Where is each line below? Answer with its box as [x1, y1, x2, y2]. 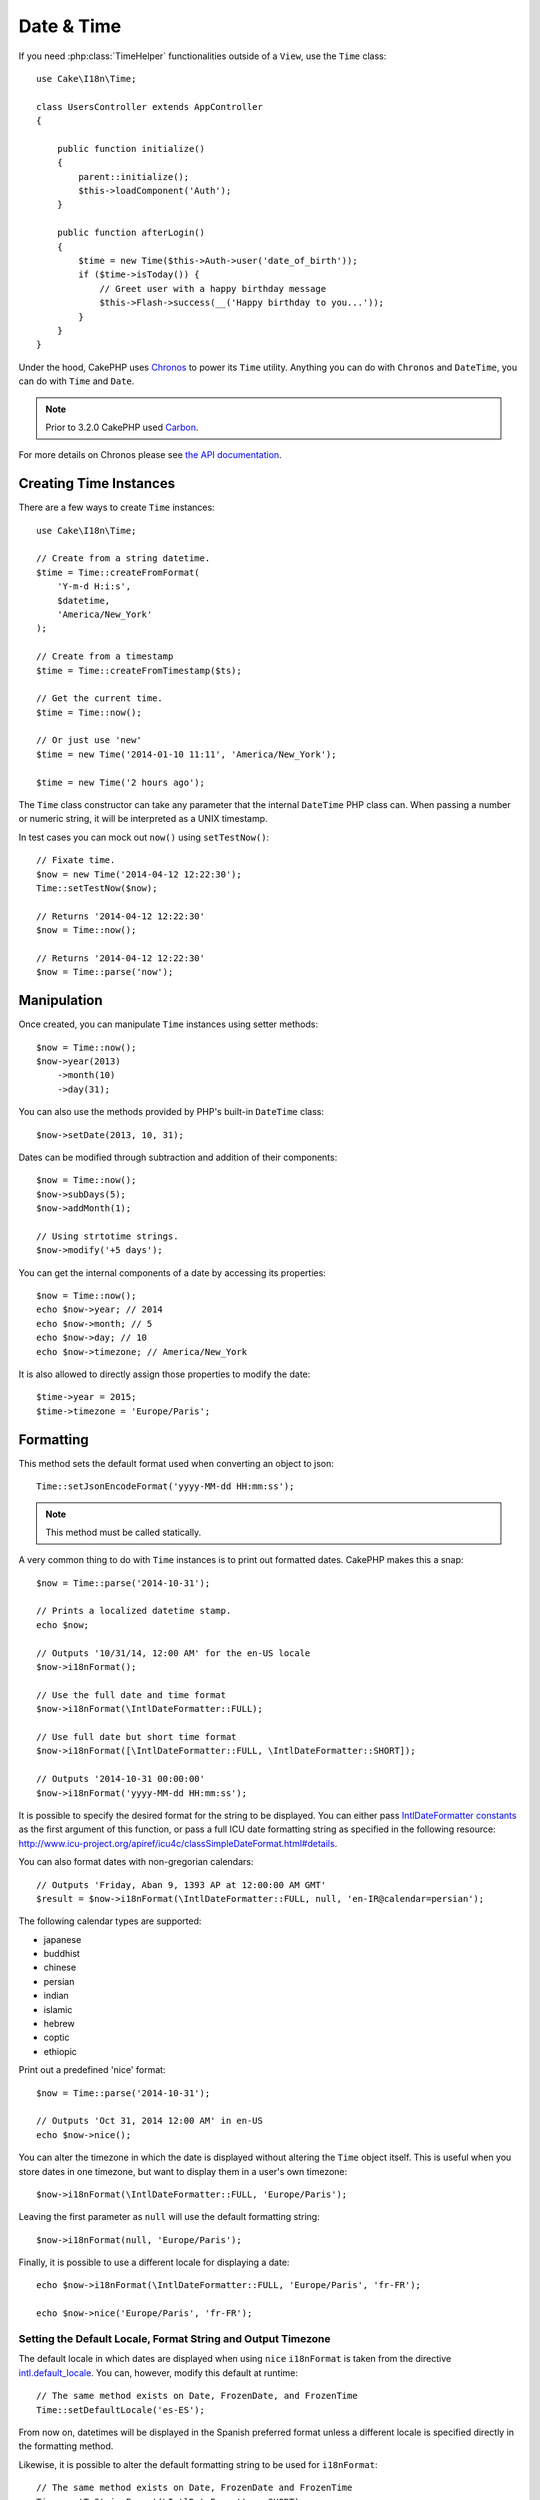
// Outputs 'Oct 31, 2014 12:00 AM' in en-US [36, 2115, 264, 2127]
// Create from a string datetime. [36, 553, 211, 564]
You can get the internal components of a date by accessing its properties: [18, 1266, 327, 1279]
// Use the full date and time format [36, 1689, 227, 1700]
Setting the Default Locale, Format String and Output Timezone [18, 2332, 331, 2346]
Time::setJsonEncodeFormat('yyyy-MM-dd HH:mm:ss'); [36, 1481, 295, 1492]
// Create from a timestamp [36, 651, 174, 662]
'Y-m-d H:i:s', [56, 581, 132, 592]
